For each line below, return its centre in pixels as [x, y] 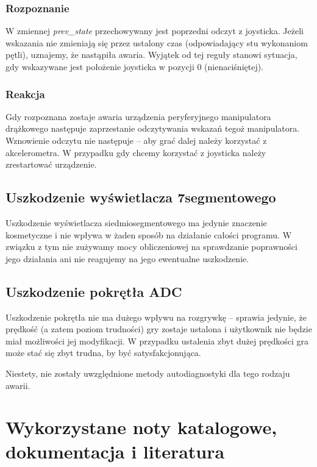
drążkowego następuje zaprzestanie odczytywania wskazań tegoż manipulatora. [153, 128]
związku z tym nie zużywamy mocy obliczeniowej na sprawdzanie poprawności [151, 247]
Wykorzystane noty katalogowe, [141, 427]
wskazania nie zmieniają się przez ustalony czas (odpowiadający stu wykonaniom [157, 42]
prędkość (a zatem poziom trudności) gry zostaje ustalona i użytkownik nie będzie [159, 329]
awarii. [18, 385]
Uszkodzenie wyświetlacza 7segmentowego [141, 197]
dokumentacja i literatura [115, 451]
